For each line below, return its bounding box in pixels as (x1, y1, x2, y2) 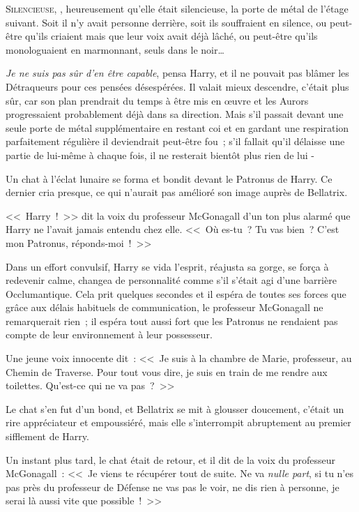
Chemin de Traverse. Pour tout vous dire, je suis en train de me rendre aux (6, 364, 328, 379)
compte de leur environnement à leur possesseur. (6, 327, 213, 342)
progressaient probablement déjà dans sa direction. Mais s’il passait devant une (6, 107, 344, 121)
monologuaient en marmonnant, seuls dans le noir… (6, 42, 224, 57)
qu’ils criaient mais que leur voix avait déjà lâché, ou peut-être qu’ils (25, 29, 318, 43)
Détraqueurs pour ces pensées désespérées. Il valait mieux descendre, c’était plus (6, 79, 349, 93)
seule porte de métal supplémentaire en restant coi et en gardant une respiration (6, 120, 349, 135)
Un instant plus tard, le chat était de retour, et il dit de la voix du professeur (6, 452, 336, 467)
